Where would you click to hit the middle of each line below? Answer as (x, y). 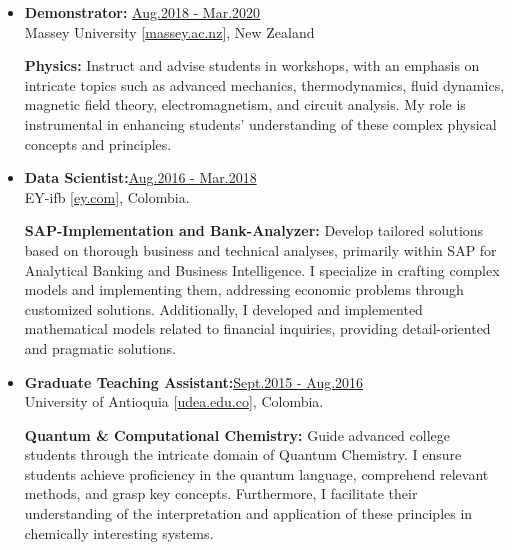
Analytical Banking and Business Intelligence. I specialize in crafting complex (262, 269)
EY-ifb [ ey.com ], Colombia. (107, 196)
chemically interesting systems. (119, 532)
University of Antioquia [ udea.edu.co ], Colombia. (174, 401)
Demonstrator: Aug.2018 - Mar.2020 (142, 12)
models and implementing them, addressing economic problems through (244, 289)
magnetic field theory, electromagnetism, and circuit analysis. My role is (245, 104)
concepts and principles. (98, 143)
